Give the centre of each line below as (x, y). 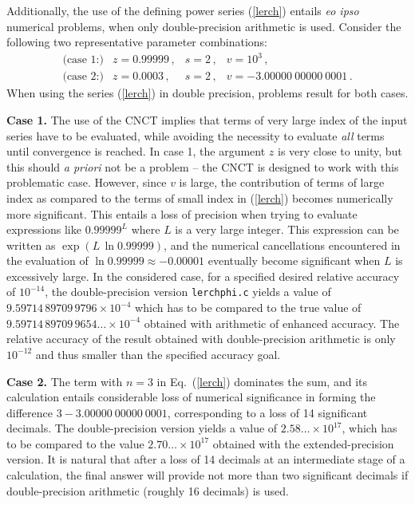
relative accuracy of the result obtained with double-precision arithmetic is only (201, 339)
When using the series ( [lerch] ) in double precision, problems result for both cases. (207, 93)
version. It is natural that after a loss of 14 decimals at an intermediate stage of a (206, 459)
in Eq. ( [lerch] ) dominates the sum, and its (262, 381)
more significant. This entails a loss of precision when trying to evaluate (182, 213)
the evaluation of (47, 260)
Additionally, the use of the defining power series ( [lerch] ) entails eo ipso (183, 10)
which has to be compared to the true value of (248, 308)
